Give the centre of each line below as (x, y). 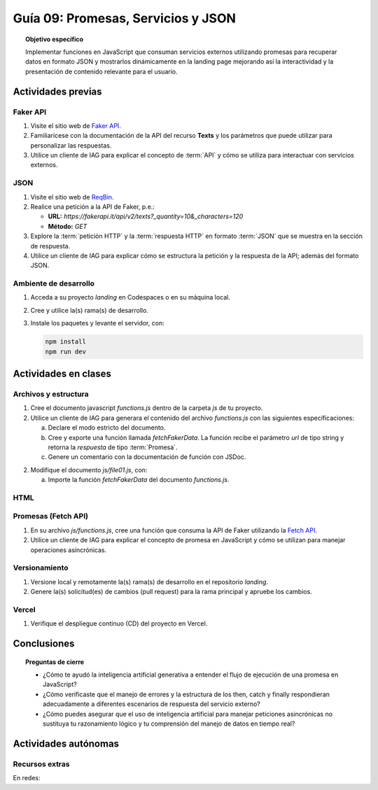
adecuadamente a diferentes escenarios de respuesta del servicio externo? (152, 704)
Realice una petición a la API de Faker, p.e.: (93, 206)
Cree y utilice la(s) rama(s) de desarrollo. (89, 310)
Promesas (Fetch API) (51, 516)
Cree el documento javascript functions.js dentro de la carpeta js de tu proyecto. (147, 408)
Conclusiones (44, 644)
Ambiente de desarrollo (54, 283)
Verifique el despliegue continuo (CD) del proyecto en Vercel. (119, 623)
